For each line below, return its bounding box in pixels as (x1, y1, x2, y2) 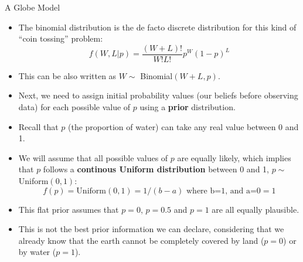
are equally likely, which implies (177, 151, 291, 164)
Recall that (18, 120, 59, 132)
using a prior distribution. (139, 101, 236, 113)
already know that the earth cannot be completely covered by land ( (18, 234, 264, 246)
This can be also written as (18, 69, 117, 81)
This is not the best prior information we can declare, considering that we (18, 223, 284, 235)
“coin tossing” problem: (18, 32, 103, 45)
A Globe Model (5, 1, 60, 13)
